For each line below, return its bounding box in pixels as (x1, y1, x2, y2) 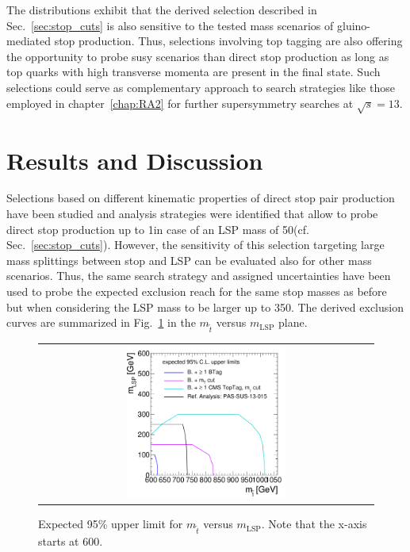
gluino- (336, 17, 371, 33)
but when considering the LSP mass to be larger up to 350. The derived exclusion (6, 298, 404, 315)
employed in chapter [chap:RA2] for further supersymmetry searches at (6, 94, 354, 111)
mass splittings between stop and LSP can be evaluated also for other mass (6, 251, 372, 268)
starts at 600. (38, 533, 103, 550)
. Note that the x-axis (261, 516, 367, 532)
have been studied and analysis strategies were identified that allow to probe (6, 205, 378, 222)
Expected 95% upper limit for (38, 516, 183, 532)
